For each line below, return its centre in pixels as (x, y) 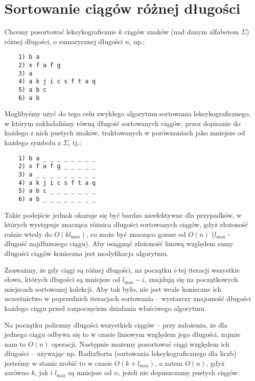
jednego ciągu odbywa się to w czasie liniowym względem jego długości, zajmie (123, 334)
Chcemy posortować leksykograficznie (60, 32)
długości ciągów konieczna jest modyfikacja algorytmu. (87, 253)
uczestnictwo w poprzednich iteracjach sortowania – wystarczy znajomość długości (128, 298)
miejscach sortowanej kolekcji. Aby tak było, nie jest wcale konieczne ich (113, 289)
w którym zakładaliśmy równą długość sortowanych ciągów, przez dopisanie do (123, 123)
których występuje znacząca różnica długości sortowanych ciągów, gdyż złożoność (126, 224)
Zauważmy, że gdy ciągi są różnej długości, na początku (88, 269)
